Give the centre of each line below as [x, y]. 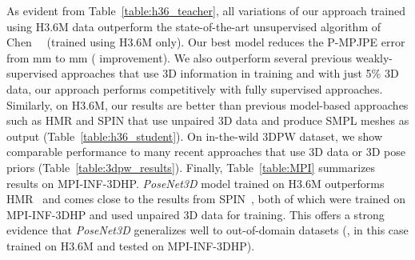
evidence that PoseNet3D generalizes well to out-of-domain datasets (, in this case [207, 230]
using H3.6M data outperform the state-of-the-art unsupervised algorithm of [194, 26]
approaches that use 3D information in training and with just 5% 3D [230, 73]
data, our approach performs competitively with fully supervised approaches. [195, 88]
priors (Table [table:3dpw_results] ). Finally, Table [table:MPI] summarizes [191, 167]
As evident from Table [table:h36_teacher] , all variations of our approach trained [206, 10]
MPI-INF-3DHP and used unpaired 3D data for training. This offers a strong [196, 214]
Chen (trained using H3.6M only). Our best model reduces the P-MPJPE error [206, 42]
